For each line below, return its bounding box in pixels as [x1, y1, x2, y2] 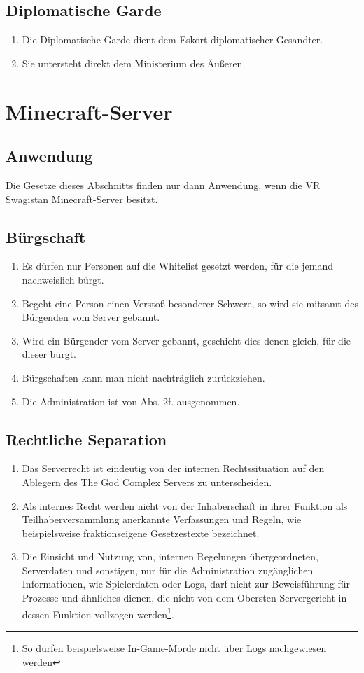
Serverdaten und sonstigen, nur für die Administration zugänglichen [22, 562, 314, 577]
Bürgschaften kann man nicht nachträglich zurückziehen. [22, 370, 265, 384]
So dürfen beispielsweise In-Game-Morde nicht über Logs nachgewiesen [22, 640, 327, 655]
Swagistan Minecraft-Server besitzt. [6, 191, 158, 206]
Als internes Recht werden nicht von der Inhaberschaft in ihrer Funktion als [22, 498, 348, 513]
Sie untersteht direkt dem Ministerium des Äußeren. [22, 55, 246, 70]
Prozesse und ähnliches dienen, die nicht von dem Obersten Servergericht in [22, 590, 347, 605]
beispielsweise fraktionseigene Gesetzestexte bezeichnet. [22, 525, 260, 540]
